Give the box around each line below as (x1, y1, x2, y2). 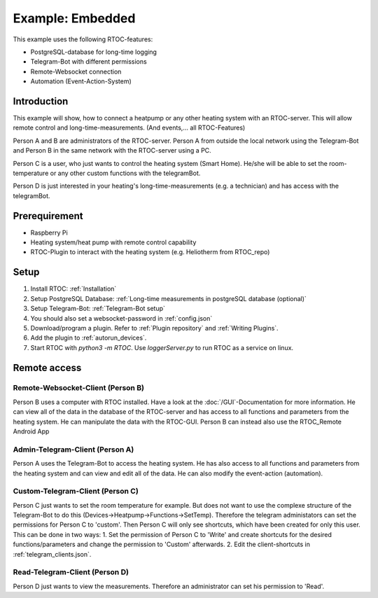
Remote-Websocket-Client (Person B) (13, 383, 145, 393)
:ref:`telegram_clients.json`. (13, 550, 92, 558)
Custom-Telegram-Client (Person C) (13, 487, 139, 496)
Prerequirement (13, 210, 83, 222)
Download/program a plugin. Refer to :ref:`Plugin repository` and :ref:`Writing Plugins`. (30, 324, 279, 332)
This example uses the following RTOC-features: (13, 35, 153, 43)
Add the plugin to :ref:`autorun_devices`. (30, 333, 147, 342)
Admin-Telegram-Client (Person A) (13, 445, 134, 454)
